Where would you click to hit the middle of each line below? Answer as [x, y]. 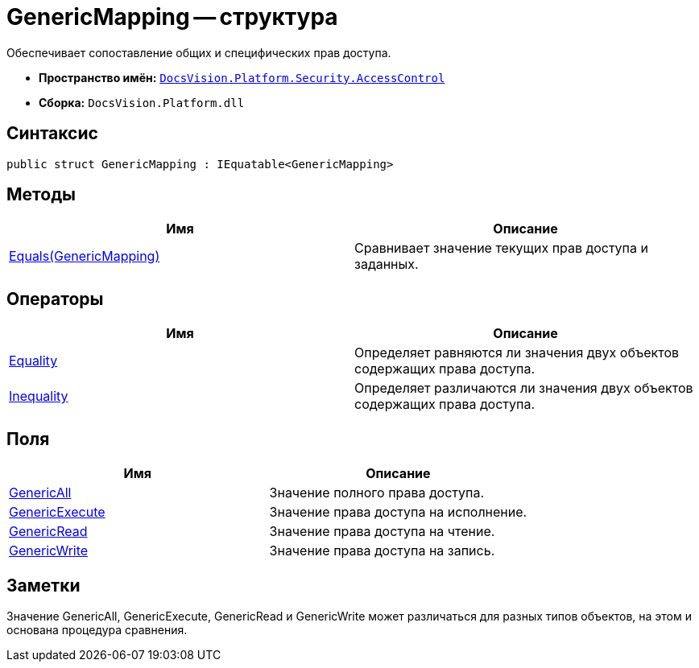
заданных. [387, 264]
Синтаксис [52, 134]
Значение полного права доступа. [377, 493]
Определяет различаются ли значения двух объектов [524, 388]
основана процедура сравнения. [97, 629]
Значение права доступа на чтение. [382, 532]
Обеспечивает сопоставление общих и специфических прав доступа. [199, 52]
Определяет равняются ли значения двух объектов [517, 353]
